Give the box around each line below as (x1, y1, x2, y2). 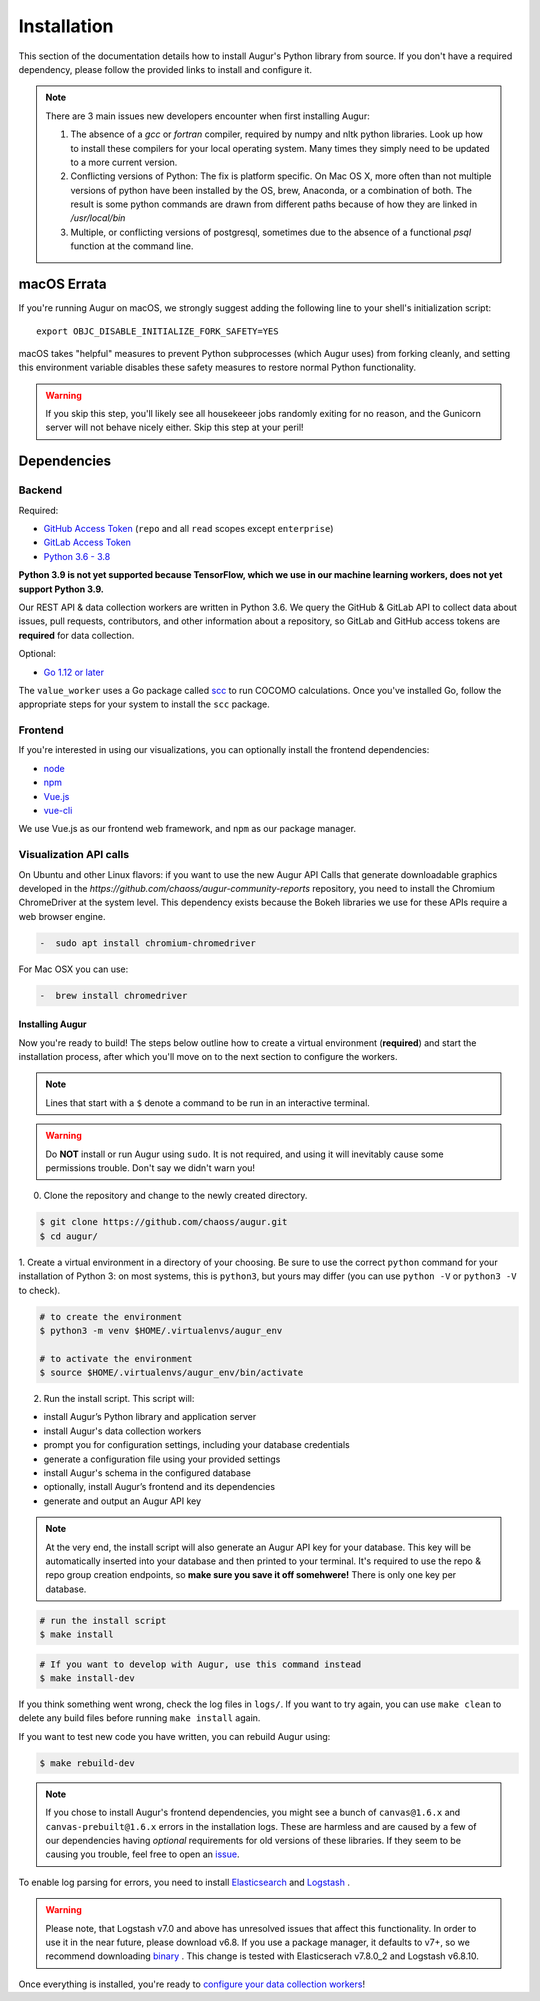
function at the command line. (70, 240, 194, 252)
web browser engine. (18, 910, 106, 922)
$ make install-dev (39, 1673, 135, 1684)
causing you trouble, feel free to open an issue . (45, 1848, 240, 1860)
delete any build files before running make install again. (18, 1712, 261, 1724)
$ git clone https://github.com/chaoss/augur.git (39, 1216, 288, 1228)
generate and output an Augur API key (43, 1495, 202, 1507)
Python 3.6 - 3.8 (43, 550, 111, 562)
